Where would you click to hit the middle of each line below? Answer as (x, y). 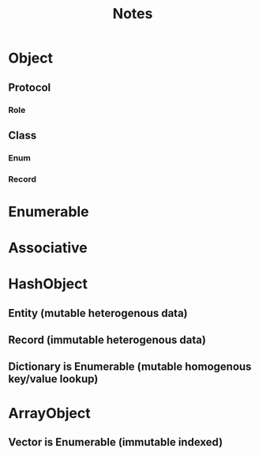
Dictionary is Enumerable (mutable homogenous (130, 367)
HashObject (48, 284)
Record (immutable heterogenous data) (107, 340)
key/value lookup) (53, 379)
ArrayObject (49, 413)
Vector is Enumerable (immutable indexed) (116, 442)
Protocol (30, 87)
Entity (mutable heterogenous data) (98, 313)
